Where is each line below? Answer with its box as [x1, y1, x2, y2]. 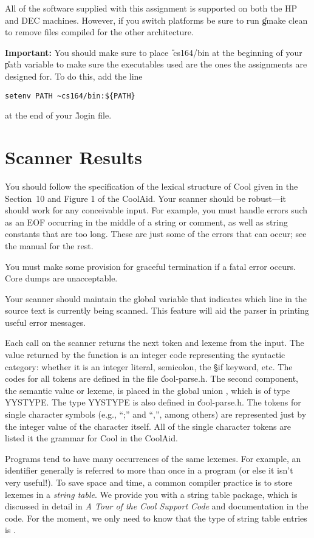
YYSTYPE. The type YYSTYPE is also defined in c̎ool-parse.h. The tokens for [5, 396, 301, 409]
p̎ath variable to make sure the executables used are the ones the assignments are [5, 58, 307, 71]
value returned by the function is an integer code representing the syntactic [5, 348, 285, 361]
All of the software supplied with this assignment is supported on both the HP [5, 2, 298, 14]
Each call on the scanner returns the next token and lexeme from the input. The [5, 336, 304, 349]
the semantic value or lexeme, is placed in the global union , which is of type [5, 384, 290, 396]
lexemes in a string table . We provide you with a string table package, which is [5, 488, 298, 500]
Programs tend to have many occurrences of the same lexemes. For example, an [5, 452, 301, 464]
